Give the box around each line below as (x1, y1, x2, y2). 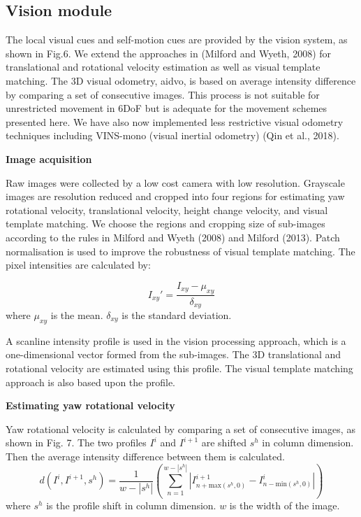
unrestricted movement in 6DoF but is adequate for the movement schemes (6, 101, 327, 115)
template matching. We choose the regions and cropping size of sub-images (6, 216, 325, 231)
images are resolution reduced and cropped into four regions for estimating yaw (6, 189, 345, 204)
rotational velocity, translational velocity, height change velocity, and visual (6, 202, 328, 217)
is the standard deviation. (121, 307, 232, 322)
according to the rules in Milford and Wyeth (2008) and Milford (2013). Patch (6, 229, 340, 244)
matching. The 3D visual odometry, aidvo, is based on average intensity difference (6, 73, 356, 87)
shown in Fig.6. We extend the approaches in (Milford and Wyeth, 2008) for (6, 45, 332, 60)
